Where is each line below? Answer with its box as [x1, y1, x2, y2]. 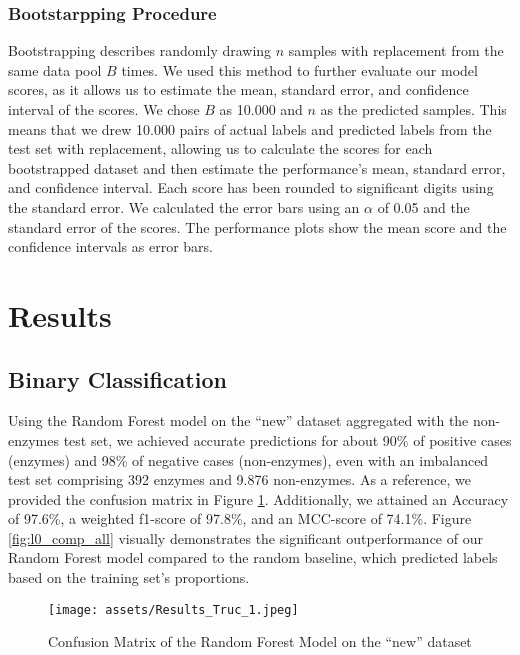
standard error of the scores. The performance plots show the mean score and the [8, 216, 507, 237]
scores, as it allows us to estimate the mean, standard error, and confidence [8, 79, 469, 100]
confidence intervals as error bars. [8, 236, 213, 257]
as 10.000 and [219, 99, 303, 119]
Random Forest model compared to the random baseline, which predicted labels [8, 547, 498, 568]
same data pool [8, 59, 102, 80]
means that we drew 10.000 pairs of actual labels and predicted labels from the [8, 118, 492, 139]
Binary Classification [8, 363, 227, 394]
